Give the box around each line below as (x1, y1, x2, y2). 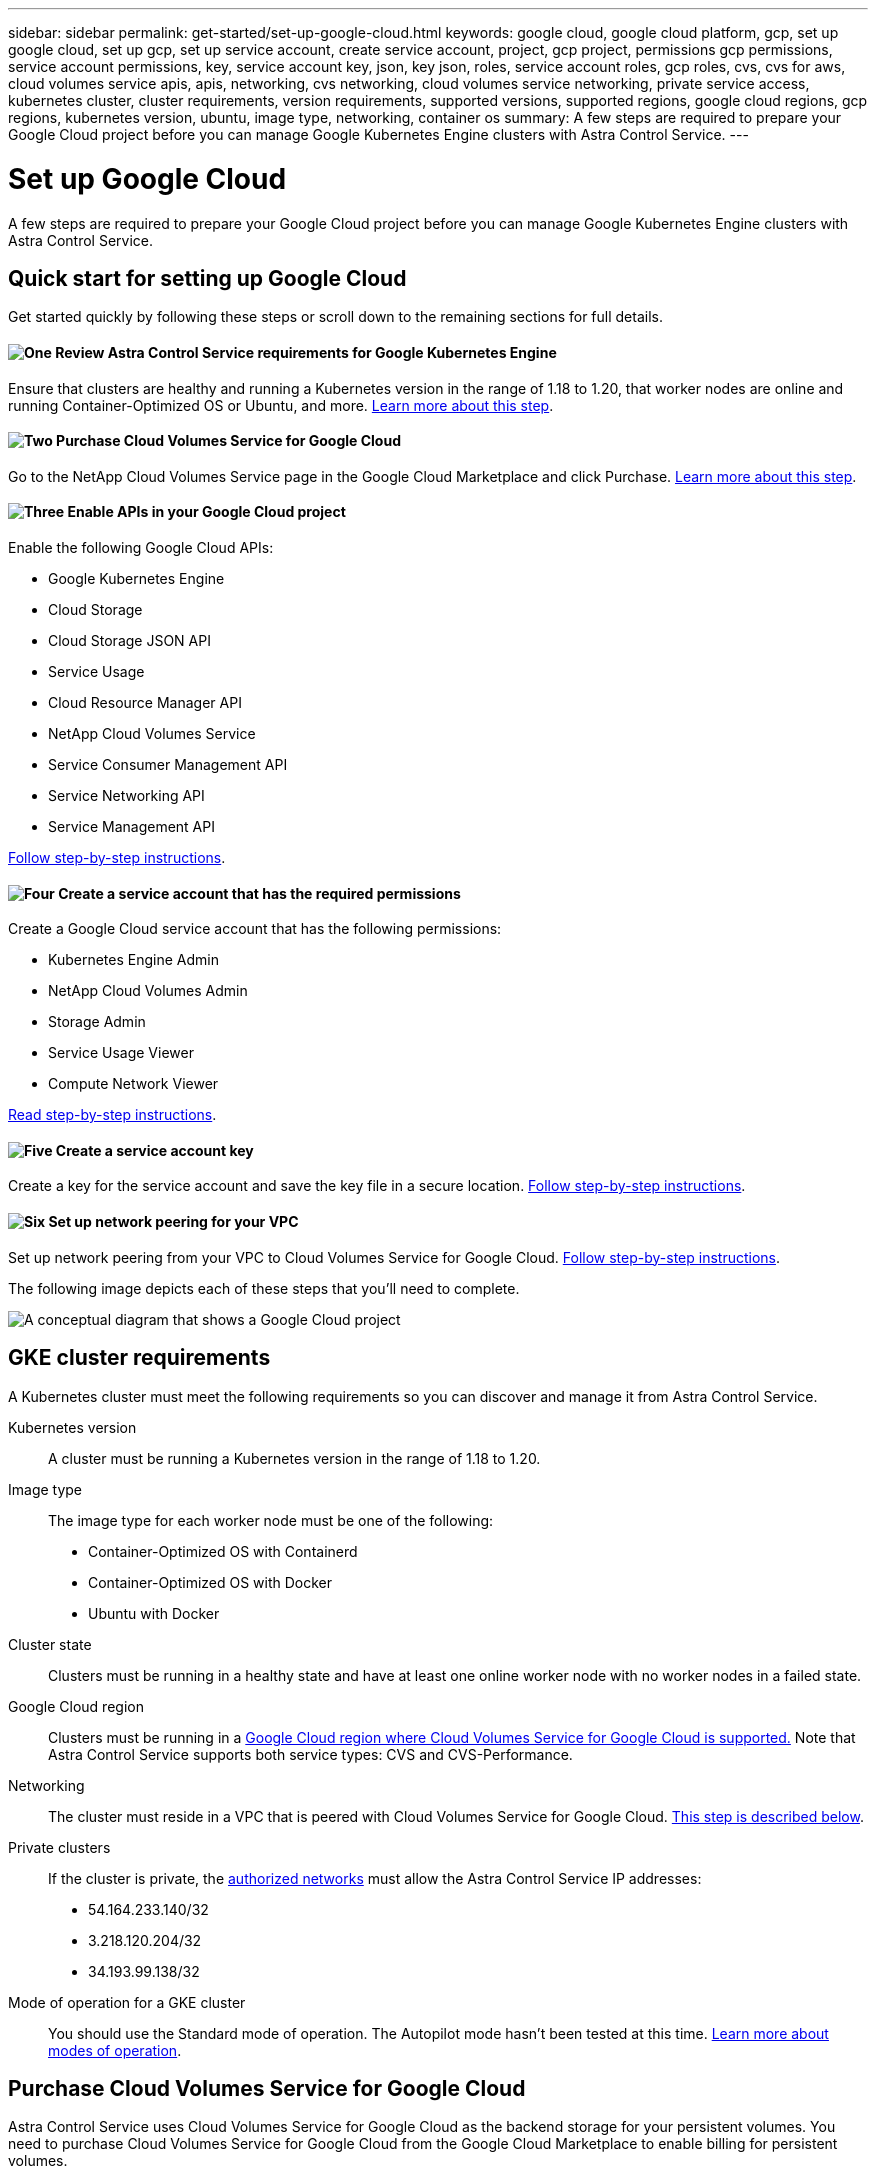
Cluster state (8, 1635, 92, 1653)
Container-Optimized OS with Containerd (88, 1542, 358, 1560)
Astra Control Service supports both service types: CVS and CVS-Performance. (48, 1745, 573, 1763)
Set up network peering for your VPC (48, 1213, 299, 1231)
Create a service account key (55, 1141, 254, 1159)
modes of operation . (48, 2041, 182, 2059)
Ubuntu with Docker (88, 1604, 220, 1622)
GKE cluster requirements (8, 1345, 271, 1371)
